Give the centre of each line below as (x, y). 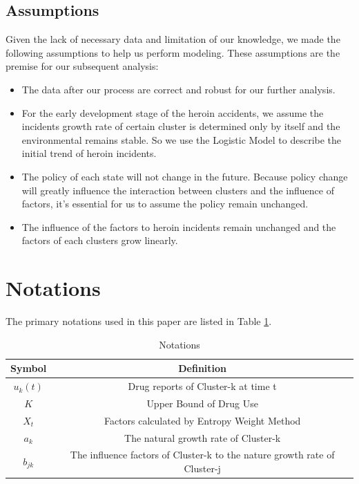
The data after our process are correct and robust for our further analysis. (178, 89)
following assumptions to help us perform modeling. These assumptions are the (173, 52)
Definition (203, 368)
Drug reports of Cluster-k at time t (202, 386)
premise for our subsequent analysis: (82, 66)
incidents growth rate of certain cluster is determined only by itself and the (181, 126)
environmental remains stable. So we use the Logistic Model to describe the (182, 139)
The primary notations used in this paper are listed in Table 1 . (139, 321)
